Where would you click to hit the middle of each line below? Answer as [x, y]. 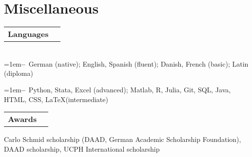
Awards [22, 119]
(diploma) [19, 73]
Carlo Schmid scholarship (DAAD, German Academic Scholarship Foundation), [123, 139]
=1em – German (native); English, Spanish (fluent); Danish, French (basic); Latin [126, 63]
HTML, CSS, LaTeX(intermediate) [56, 99]
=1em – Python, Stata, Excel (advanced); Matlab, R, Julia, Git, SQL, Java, [117, 89]
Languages [28, 34]
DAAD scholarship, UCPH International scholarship [82, 148]
